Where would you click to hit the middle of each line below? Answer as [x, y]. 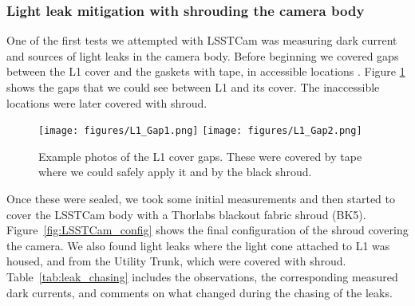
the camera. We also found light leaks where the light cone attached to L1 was [198, 245]
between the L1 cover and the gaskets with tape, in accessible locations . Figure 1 [206, 71]
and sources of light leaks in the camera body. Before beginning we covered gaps [203, 55]
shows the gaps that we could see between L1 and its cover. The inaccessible [193, 87]
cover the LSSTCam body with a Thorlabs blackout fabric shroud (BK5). [186, 214]
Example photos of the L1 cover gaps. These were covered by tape [200, 156]
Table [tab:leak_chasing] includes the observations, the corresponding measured [202, 277]
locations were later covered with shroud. [107, 102]
